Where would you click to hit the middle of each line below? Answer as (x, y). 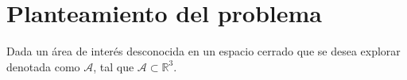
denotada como (43, 66)
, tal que (114, 66)
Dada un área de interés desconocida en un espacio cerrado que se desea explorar (203, 51)
